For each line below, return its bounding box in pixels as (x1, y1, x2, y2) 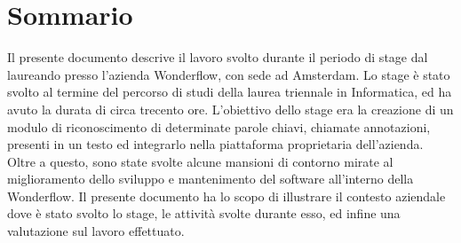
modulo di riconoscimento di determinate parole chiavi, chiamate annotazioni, (7, 117, 431, 136)
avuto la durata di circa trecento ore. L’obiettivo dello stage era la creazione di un (7, 99, 454, 118)
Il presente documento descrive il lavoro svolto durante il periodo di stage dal (7, 48, 428, 67)
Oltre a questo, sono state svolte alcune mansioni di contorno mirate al (7, 152, 393, 170)
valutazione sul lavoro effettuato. (7, 222, 185, 240)
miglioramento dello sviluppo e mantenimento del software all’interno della (7, 169, 414, 188)
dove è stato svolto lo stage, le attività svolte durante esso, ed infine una (7, 204, 401, 223)
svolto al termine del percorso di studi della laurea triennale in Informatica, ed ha (7, 82, 452, 101)
